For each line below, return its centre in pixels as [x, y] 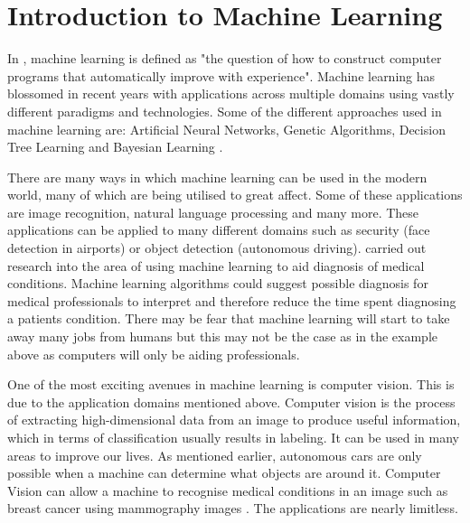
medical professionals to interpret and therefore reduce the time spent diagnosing [232, 300]
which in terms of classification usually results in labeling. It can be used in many [233, 437]
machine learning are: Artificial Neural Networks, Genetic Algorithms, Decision [226, 129]
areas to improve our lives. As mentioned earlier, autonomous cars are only [215, 455]
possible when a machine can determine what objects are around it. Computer [224, 473]
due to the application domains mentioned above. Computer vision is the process [231, 402]
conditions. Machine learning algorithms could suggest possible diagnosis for [218, 283]
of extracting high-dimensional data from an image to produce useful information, [234, 420]
